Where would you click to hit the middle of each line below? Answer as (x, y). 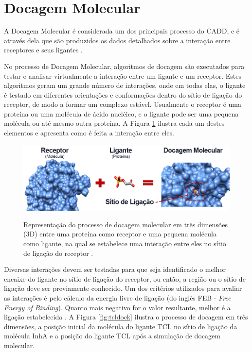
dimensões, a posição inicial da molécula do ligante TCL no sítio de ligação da (121, 326)
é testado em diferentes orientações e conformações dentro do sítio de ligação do (123, 94)
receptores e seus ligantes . (43, 50)
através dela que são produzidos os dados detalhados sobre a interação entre (117, 40)
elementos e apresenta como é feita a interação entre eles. (89, 133)
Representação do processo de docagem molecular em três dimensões (126, 224)
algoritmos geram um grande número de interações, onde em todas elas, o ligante (125, 85)
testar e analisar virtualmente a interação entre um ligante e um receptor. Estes (123, 75)
